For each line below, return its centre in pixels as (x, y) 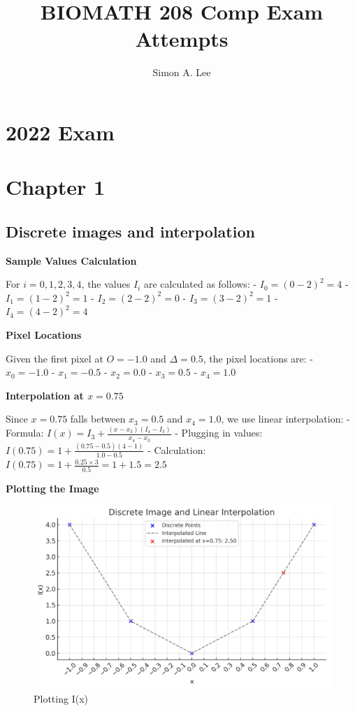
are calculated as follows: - (200, 284)
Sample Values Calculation (71, 260)
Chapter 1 (56, 187)
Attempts (182, 39)
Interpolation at (45, 395)
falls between (98, 419)
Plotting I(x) (61, 698)
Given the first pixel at (55, 358)
